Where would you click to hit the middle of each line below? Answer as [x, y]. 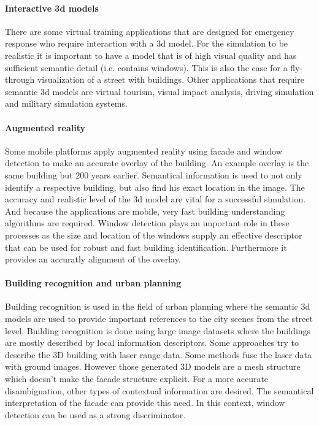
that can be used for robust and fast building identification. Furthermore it [146, 247]
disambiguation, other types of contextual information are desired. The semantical [159, 390]
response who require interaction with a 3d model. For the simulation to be [147, 43]
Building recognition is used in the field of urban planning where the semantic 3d [158, 306]
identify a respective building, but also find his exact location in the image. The [155, 187]
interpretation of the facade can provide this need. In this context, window [145, 403]
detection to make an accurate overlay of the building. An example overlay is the [157, 163]
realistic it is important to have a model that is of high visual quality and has [151, 55]
